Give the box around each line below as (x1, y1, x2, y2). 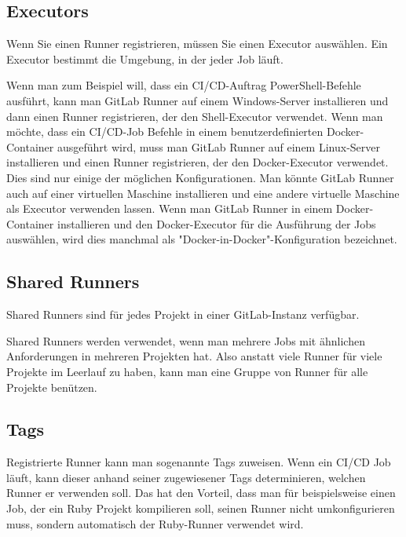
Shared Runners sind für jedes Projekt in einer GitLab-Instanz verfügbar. (6, 306, 360, 323)
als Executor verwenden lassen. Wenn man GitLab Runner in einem (6, 200, 333, 217)
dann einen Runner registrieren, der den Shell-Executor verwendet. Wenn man (6, 108, 383, 124)
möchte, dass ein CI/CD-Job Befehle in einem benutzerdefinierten (6, 123, 324, 140)
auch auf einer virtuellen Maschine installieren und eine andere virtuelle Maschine (6, 184, 400, 201)
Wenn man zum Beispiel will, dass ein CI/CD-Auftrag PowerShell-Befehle (6, 77, 361, 93)
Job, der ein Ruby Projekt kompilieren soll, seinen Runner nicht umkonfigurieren (6, 500, 395, 517)
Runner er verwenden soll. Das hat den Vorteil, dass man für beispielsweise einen (6, 484, 396, 501)
